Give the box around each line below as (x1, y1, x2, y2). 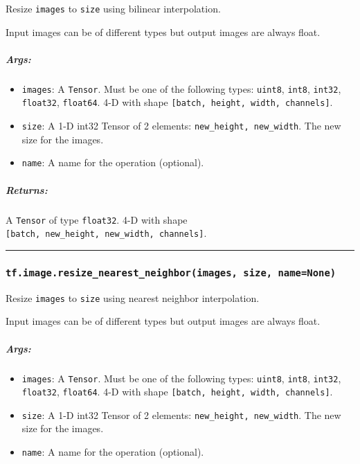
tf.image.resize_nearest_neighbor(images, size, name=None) (6, 267, 336, 278)
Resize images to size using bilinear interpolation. (6, 1, 221, 15)
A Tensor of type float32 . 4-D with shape (6, 212, 188, 226)
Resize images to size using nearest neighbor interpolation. (6, 290, 260, 305)
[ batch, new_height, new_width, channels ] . (6, 226, 207, 240)
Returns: (6, 182, 48, 197)
